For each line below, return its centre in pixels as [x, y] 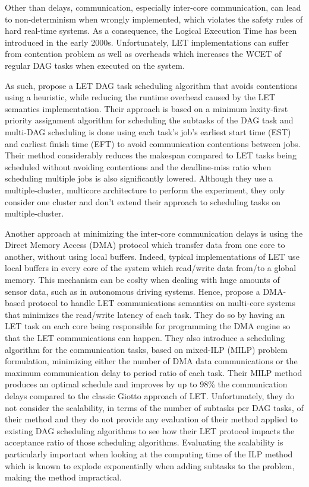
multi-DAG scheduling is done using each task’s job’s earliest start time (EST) [148, 131]
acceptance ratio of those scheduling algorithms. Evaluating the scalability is [144, 442]
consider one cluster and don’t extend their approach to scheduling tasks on [143, 201]
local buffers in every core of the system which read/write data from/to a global [151, 268]
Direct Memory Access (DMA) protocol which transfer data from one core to [145, 245]
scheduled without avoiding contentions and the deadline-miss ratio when [138, 166]
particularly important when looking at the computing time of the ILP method [149, 453]
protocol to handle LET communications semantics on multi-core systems [162, 303]
